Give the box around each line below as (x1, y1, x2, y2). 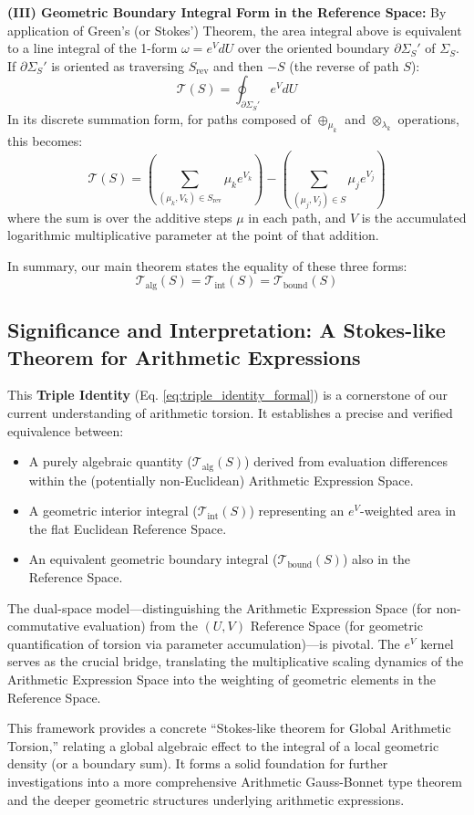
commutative (7, 616, 79, 635)
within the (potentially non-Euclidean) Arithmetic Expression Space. (28, 470, 414, 489)
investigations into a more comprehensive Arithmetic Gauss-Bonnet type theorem (7, 772, 462, 791)
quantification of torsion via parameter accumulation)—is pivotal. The (7, 633, 400, 653)
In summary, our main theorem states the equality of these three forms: (7, 256, 407, 275)
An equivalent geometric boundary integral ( (28, 549, 278, 569)
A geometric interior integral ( (28, 501, 198, 520)
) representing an (249, 501, 345, 520)
